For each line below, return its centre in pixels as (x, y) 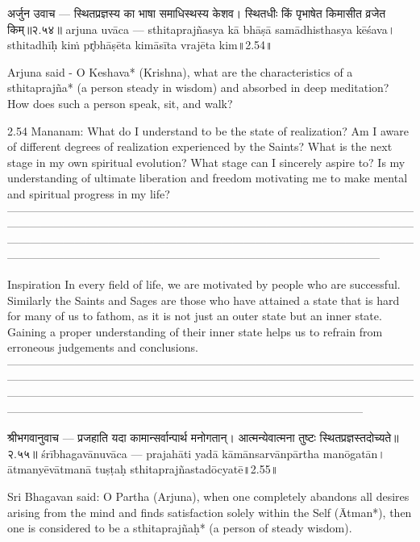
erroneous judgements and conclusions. (103, 347)
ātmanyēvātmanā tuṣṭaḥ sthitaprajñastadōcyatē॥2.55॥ (143, 469)
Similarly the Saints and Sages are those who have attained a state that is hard (204, 300)
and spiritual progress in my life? (89, 193)
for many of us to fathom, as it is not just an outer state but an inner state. (195, 316)
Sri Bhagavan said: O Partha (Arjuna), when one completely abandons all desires (208, 496)
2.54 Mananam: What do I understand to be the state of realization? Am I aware (208, 130)
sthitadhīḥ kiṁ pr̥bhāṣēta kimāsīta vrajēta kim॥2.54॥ (140, 45)
